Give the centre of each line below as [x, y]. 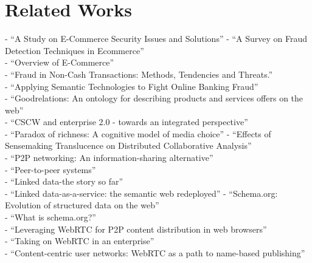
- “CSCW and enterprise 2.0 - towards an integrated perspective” [127, 122]
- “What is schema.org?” [50, 217]
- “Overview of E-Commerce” [60, 62]
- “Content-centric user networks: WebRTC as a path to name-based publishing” [155, 252]
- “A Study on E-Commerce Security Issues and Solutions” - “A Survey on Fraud [156, 39]
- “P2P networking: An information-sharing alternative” [109, 158]
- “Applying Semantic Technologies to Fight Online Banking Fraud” [132, 86]
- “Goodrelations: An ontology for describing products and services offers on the [154, 98]
